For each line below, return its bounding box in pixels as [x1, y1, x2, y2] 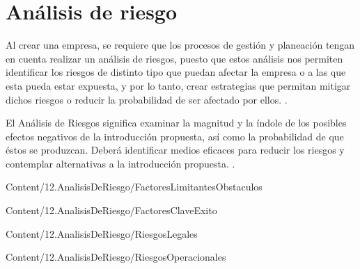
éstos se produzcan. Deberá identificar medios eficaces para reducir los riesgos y [6, 142, 345, 157]
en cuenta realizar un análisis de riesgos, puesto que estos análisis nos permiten [6, 51, 343, 65]
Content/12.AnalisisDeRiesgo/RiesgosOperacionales [6, 250, 226, 264]
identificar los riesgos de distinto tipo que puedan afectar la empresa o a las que [6, 65, 346, 79]
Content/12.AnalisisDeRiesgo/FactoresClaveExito [6, 203, 217, 218]
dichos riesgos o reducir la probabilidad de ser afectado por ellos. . [6, 92, 288, 106]
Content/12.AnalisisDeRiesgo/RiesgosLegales [6, 226, 198, 241]
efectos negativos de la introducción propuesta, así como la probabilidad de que [6, 129, 344, 143]
